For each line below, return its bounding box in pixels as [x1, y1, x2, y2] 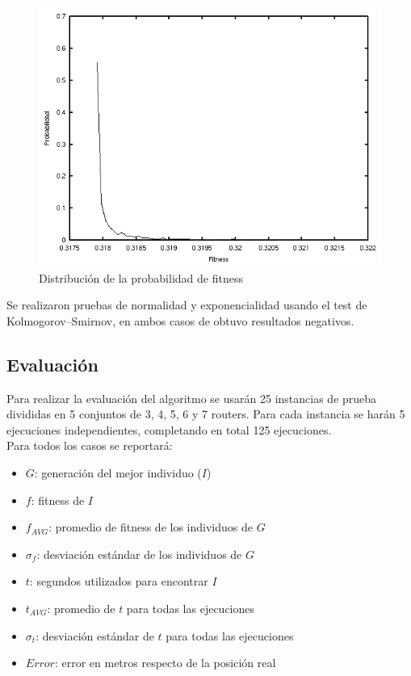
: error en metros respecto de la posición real [54, 654, 276, 671]
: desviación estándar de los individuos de [36, 545, 242, 562]
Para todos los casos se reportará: [6, 437, 173, 454]
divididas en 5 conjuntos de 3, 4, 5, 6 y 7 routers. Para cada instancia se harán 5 [6, 405, 405, 422]
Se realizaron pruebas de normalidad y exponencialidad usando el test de [6, 296, 367, 313]
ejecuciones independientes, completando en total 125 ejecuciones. [6, 421, 332, 438]
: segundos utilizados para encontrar [29, 573, 208, 590]
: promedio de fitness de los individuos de [48, 519, 253, 535]
